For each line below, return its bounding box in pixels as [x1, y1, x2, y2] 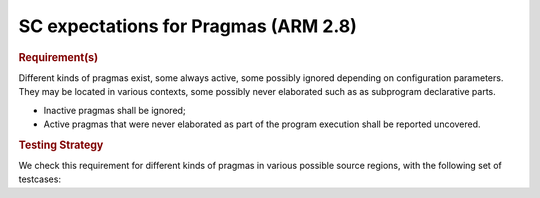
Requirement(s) [18, 50, 99, 64]
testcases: [18, 173, 62, 185]
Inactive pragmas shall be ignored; [43, 104, 186, 116]
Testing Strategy [18, 138, 104, 152]
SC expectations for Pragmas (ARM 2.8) [18, 15, 357, 37]
